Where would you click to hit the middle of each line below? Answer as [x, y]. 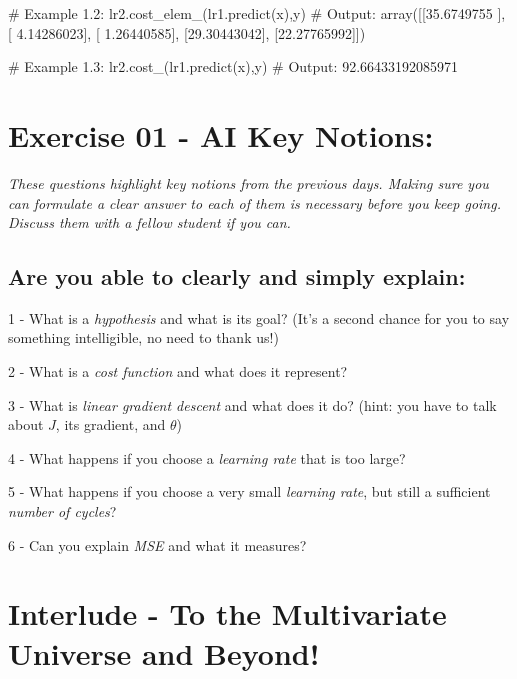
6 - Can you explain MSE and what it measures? [157, 544]
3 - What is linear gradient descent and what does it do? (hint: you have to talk [252, 404]
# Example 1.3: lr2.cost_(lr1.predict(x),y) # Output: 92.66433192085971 [233, 66]
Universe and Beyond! [164, 652]
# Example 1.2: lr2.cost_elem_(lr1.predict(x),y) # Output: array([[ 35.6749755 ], [257, 13]
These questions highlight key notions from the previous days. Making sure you [248, 182]
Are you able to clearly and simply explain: [237, 276]
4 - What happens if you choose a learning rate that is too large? [207, 457]
